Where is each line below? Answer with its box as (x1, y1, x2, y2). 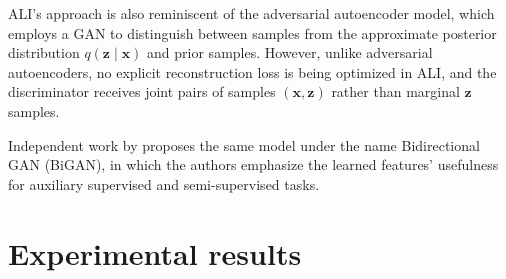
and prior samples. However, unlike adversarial (147, 42, 433, 63)
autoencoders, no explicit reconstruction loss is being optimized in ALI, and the (8, 61, 497, 82)
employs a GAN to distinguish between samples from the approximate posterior (8, 22, 497, 43)
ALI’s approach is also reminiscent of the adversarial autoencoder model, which (8, 3, 495, 23)
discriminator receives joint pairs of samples (8, 81, 276, 102)
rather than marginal (331, 81, 460, 102)
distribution (8, 42, 80, 63)
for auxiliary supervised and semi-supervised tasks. (8, 173, 320, 194)
